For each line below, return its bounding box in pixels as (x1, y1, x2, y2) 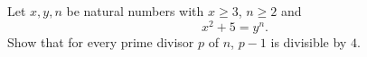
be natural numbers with (66, 2, 204, 20)
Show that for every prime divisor (7, 32, 194, 51)
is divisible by (270, 32, 347, 51)
